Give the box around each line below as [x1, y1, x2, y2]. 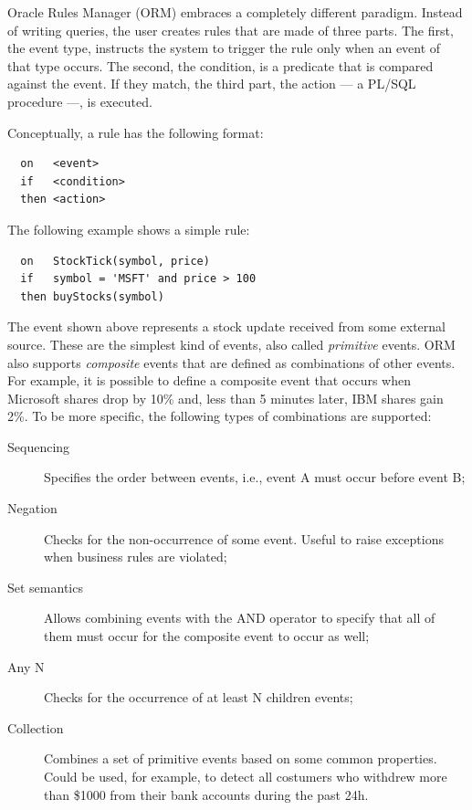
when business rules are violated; [44, 547, 227, 566]
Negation [7, 499, 58, 518]
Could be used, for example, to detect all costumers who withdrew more [44, 767, 447, 785]
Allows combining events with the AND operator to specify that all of [44, 608, 435, 627]
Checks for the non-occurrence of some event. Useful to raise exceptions [44, 529, 444, 548]
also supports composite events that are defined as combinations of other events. [7, 352, 456, 372]
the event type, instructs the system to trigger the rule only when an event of [7, 38, 441, 58]
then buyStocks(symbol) [20, 289, 164, 303]
